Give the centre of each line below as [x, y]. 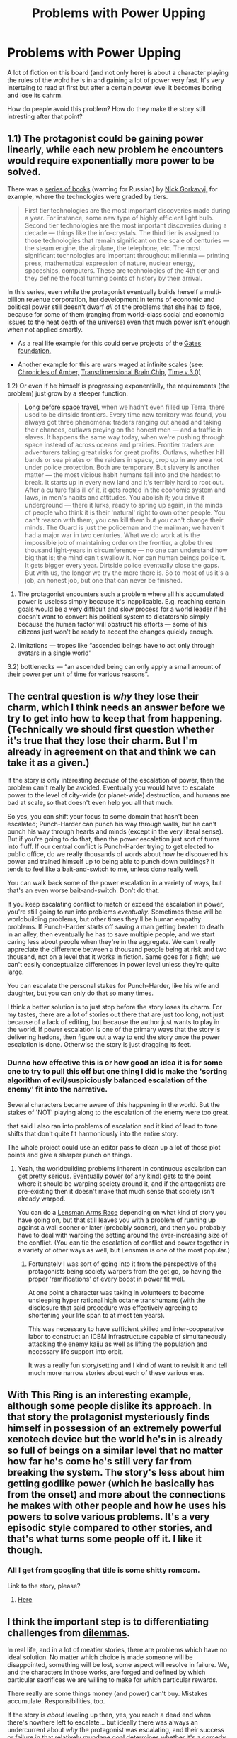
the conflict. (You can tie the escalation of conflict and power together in [123, 1243]
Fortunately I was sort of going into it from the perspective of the [122, 1264]
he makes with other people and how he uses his [117, 1506]
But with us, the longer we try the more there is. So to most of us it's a [126, 573]
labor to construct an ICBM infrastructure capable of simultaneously [127, 1336]
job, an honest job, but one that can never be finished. [103, 580]
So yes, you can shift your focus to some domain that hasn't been [103, 816]
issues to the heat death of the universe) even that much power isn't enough [118, 322]
